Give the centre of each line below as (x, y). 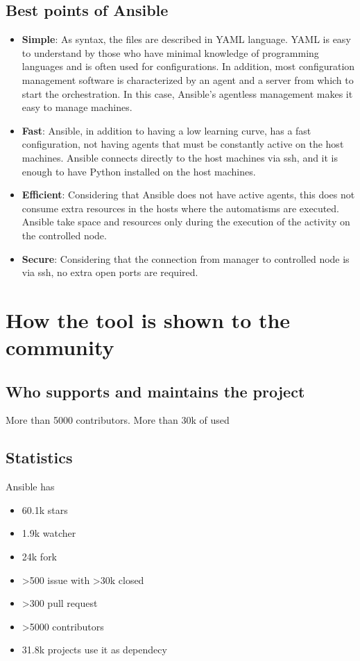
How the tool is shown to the (148, 319)
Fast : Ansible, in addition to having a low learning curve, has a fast (166, 130)
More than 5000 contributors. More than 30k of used (118, 420)
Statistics (39, 457)
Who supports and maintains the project (155, 391)
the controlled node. (64, 235)
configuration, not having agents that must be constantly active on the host (183, 144)
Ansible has (30, 487)
